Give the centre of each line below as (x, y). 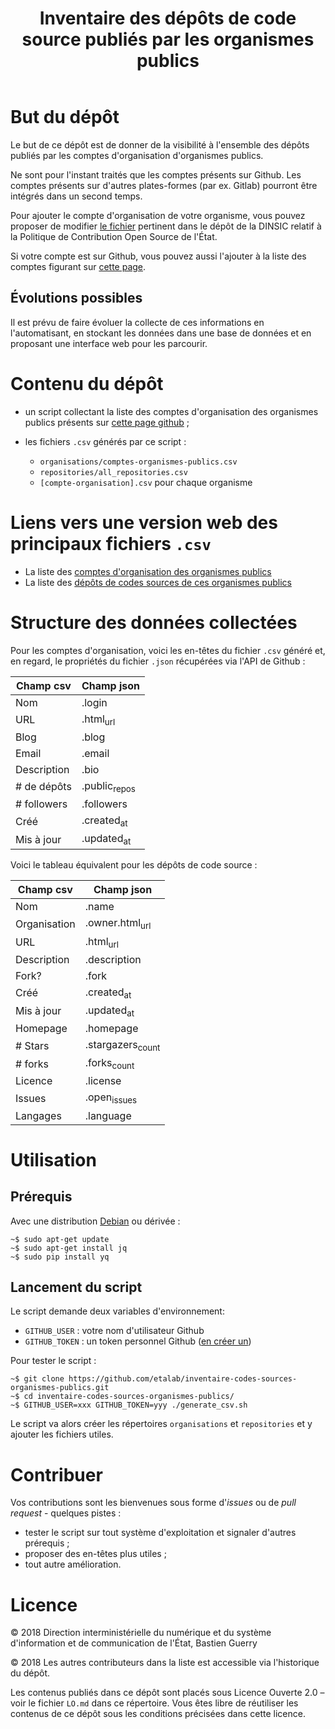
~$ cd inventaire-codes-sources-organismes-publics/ (122, 1397)
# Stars (32, 1045)
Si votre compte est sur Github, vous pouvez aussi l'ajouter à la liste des (158, 256)
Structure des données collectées (154, 622)
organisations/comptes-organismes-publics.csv (138, 462)
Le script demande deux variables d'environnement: (117, 1311)
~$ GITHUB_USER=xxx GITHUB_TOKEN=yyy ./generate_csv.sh (129, 1405)
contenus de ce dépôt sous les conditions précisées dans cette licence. (158, 1714)
